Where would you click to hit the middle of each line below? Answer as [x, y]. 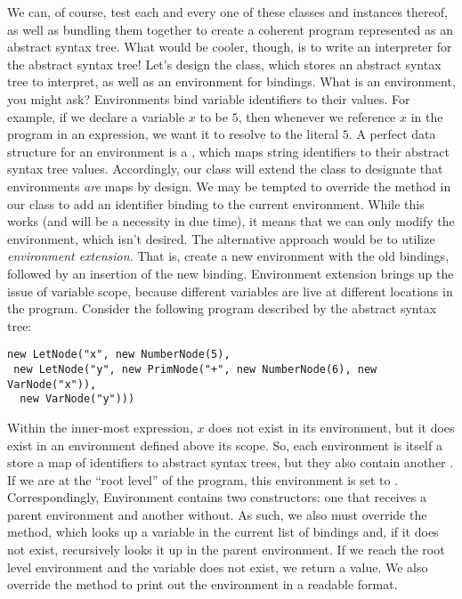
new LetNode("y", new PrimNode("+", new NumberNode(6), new [195, 369]
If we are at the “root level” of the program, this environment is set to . [203, 479]
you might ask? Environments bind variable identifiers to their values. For [209, 98]
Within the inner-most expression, [100, 427]
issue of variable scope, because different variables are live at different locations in [230, 291]
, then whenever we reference [317, 116]
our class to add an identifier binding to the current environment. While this [216, 203]
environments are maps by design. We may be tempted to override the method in [229, 186]
